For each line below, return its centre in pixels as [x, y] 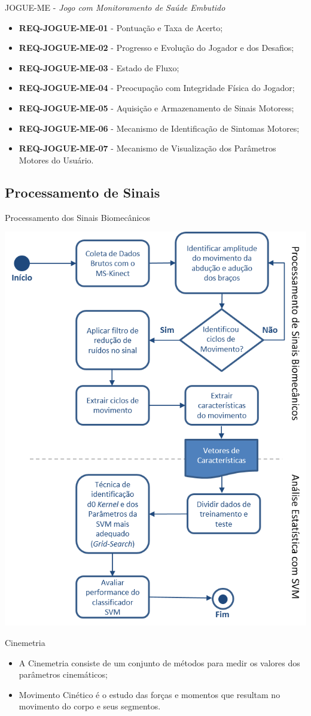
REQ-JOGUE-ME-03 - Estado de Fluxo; [99, 67]
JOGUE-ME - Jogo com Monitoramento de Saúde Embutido [115, 7]
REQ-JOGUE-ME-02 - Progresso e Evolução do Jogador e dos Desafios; [156, 48]
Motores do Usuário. [56, 160]
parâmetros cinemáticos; [63, 674]
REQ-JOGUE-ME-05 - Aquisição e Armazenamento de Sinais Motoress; [156, 107]
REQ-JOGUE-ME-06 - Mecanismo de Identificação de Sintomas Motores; [159, 128]
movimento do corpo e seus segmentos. [90, 706]
